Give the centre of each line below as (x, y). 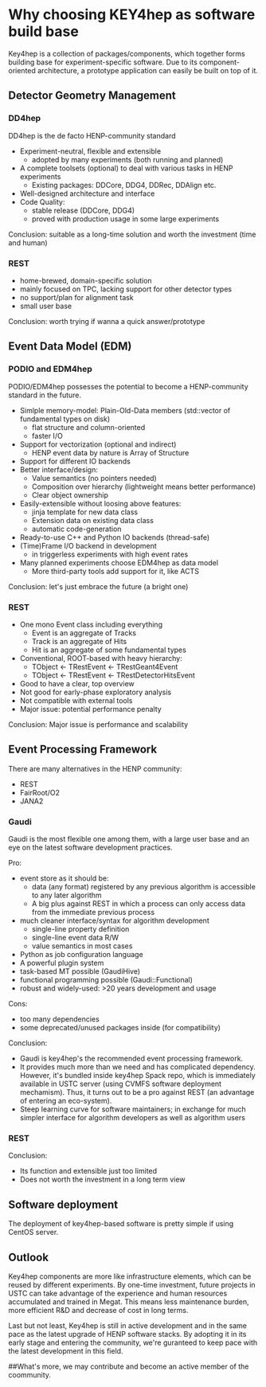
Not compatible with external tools (76, 700)
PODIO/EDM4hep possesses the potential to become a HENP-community (128, 386)
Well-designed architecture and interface (87, 193)
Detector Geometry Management (92, 96)
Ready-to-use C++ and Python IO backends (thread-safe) (114, 537)
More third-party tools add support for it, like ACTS (115, 571)
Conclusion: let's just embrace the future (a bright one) (98, 586)
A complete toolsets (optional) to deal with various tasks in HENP (126, 168)
